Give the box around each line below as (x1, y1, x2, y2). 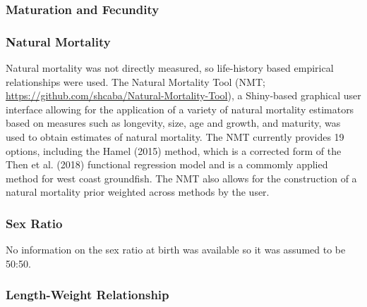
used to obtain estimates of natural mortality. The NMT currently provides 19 (6, 130, 344, 144)
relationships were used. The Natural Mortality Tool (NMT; (6, 74, 265, 89)
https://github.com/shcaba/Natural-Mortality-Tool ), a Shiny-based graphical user (6, 88, 361, 103)
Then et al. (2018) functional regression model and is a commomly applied (6, 157, 328, 172)
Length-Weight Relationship (6, 286, 169, 303)
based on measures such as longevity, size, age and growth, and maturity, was (6, 115, 341, 130)
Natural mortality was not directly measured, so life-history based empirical (6, 61, 334, 75)
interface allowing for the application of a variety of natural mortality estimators (6, 101, 354, 116)
